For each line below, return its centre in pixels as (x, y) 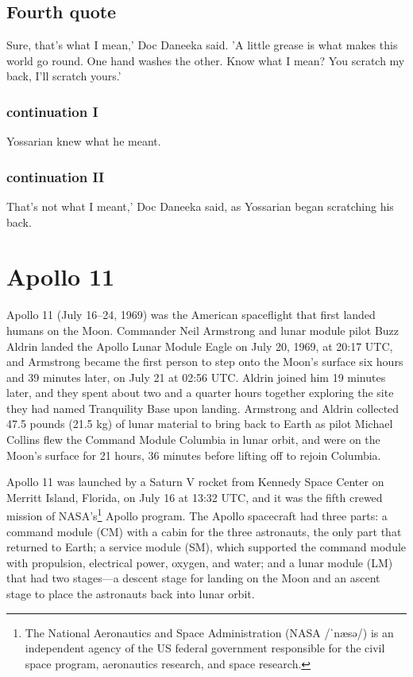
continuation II (56, 176)
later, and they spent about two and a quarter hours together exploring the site (200, 393)
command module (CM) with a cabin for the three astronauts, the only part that (204, 531)
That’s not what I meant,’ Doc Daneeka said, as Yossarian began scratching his (200, 206)
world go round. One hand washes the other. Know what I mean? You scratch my (206, 60)
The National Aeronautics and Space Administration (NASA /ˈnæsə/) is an (209, 632)
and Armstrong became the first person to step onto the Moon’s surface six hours (205, 362)
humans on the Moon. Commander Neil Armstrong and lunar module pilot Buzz (203, 330)
